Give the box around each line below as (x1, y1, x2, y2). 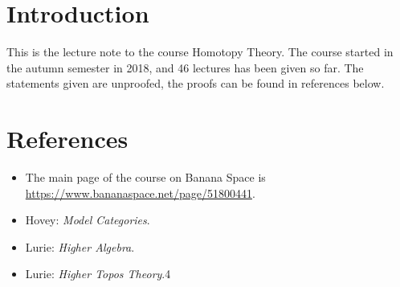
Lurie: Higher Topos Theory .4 (25, 265, 171, 282)
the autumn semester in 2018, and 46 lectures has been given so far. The (6, 59, 364, 76)
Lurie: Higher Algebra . (25, 238, 135, 255)
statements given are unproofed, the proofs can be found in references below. (6, 75, 385, 92)
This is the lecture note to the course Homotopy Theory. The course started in (6, 43, 394, 60)
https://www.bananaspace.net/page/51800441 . (25, 184, 255, 201)
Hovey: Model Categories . (25, 211, 150, 228)
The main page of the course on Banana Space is (25, 169, 266, 186)
